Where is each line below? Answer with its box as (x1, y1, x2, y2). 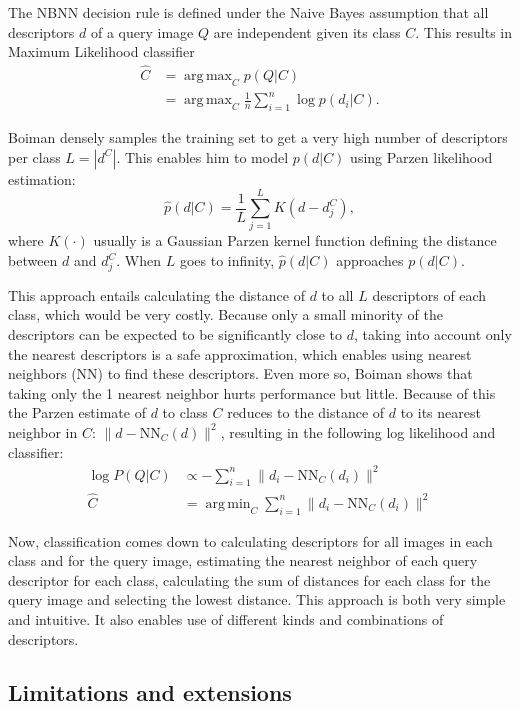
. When (116, 250, 162, 271)
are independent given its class (213, 21, 401, 42)
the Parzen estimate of (8, 402, 146, 423)
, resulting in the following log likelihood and (220, 421, 496, 442)
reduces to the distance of (227, 402, 385, 423)
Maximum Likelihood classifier (8, 41, 195, 62)
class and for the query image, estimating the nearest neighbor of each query (8, 550, 478, 571)
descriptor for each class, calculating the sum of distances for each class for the (8, 569, 491, 590)
